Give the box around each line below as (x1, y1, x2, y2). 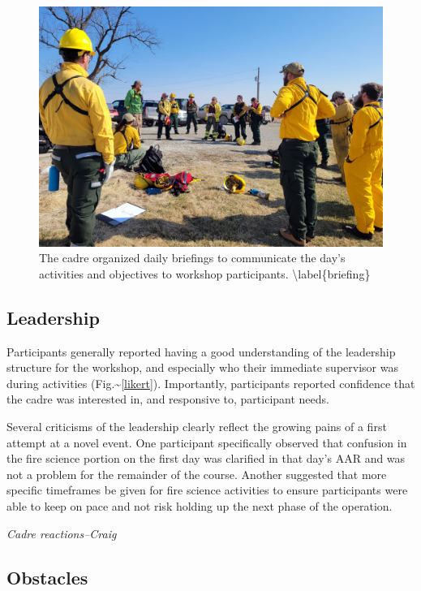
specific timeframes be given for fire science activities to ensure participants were (6, 481, 408, 498)
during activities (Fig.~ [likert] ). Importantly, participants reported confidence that (6, 374, 415, 391)
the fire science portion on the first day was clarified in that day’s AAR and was (6, 450, 406, 467)
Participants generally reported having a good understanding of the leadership (6, 343, 396, 360)
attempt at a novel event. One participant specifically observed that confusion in (6, 434, 407, 451)
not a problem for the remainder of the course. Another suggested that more (6, 465, 387, 482)
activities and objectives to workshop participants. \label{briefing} (39, 265, 371, 282)
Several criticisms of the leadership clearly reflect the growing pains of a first (6, 418, 387, 434)
